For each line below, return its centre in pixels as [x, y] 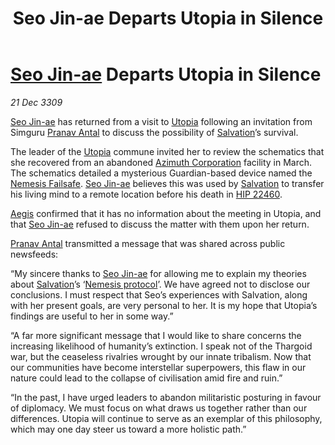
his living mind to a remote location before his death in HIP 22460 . [146, 194]
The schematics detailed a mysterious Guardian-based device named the [161, 173]
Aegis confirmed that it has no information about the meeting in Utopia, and [166, 213]
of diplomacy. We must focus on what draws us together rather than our [159, 408]
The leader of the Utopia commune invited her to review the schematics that [167, 151]
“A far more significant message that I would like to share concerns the [156, 335]
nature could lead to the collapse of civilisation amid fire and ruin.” [146, 378]
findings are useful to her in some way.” [92, 316]
